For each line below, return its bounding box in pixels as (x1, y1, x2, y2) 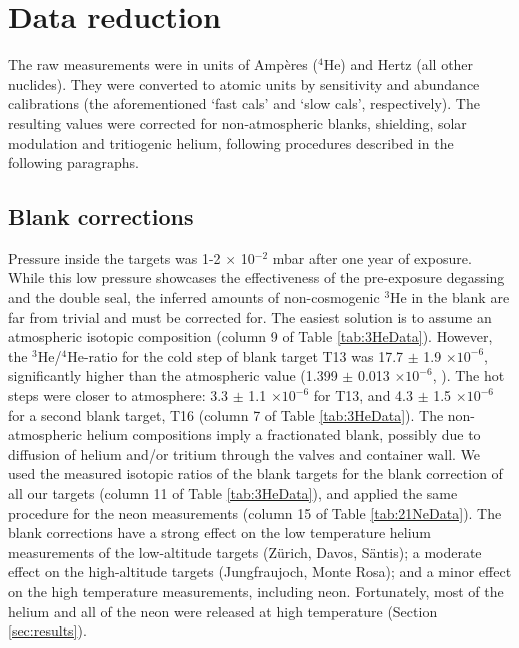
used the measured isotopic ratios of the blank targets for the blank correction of (8, 463, 503, 484)
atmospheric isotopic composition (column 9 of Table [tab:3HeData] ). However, (8, 326, 493, 347)
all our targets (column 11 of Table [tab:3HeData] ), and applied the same (8, 483, 458, 504)
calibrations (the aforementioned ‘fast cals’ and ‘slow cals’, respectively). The (8, 93, 480, 114)
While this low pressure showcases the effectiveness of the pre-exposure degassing (8, 267, 505, 288)
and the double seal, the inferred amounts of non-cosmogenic (8, 287, 380, 308)
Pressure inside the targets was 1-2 (8, 247, 221, 268)
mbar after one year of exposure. (272, 247, 472, 268)
